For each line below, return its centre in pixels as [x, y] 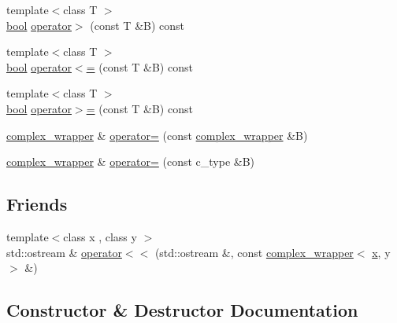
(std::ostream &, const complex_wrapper [254, 252]
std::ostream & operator [64, 252]
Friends [37, 204]
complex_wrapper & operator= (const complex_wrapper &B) [157, 135]
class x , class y [100, 236]
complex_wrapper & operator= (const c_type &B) [131, 161]
